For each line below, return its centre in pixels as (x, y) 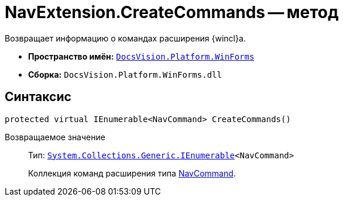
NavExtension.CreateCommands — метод (172, 12)
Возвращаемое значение (55, 137)
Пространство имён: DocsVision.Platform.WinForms (141, 56)
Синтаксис (38, 97)
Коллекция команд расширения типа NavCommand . (132, 173)
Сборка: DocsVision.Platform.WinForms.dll (125, 74)
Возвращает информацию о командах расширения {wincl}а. (125, 38)
